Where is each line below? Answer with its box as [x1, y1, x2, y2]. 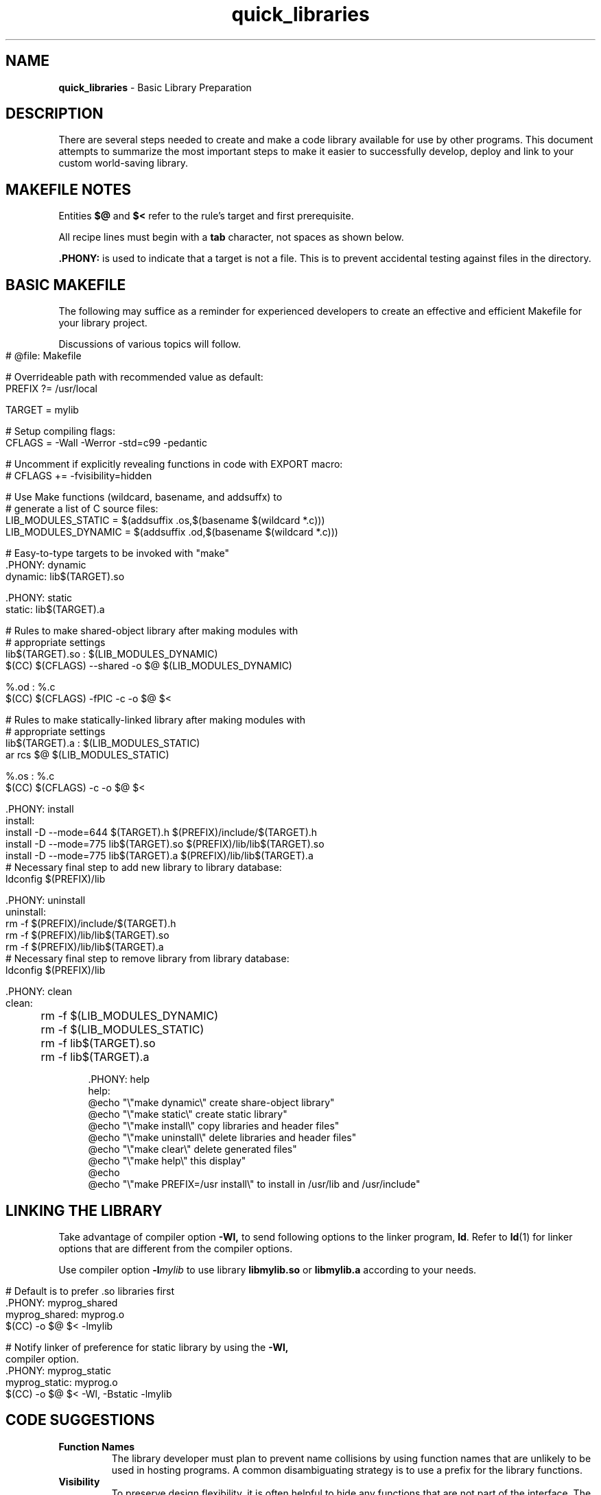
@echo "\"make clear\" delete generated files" [88, 1143, 297, 1156]
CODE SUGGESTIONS [5, 1411, 155, 1429]
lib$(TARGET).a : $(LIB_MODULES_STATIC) [5, 737, 200, 750]
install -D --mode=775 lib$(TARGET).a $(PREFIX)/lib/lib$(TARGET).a [5, 850, 314, 862]
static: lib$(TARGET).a [5, 603, 105, 616]
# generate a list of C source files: [5, 503, 158, 515]
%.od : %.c [5, 681, 56, 693]
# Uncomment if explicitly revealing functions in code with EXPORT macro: [5, 458, 343, 470]
